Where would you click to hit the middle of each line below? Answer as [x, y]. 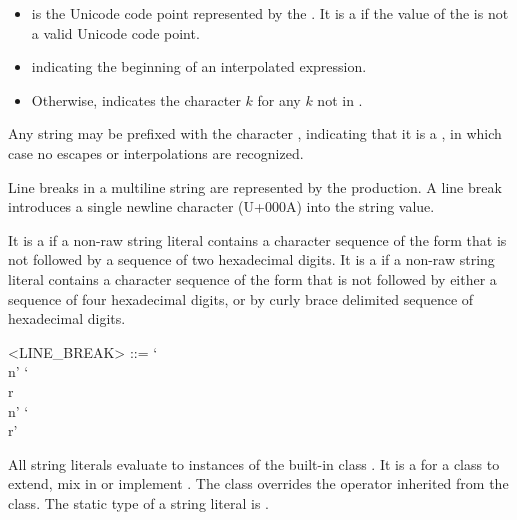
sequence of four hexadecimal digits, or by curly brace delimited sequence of [241, 298]
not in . [340, 99]
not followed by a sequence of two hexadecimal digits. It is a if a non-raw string [251, 259]
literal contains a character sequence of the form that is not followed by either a [252, 278]
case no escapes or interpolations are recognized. [156, 152]
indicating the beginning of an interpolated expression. [199, 66]
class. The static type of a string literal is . [138, 502]
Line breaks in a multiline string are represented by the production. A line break [255, 186]
